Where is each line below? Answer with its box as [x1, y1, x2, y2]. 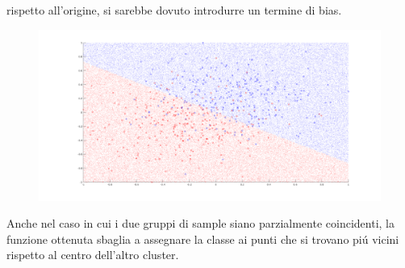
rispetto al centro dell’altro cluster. [6, 246, 179, 263]
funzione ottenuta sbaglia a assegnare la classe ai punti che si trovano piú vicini [6, 230, 399, 247]
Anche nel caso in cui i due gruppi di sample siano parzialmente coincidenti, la [6, 215, 395, 232]
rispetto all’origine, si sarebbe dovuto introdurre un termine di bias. [6, 2, 342, 18]
